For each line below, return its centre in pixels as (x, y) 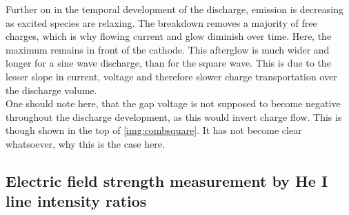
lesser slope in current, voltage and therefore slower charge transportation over (171, 76)
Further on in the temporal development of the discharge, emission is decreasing (174, 9)
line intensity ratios (76, 201)
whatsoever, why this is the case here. (85, 143)
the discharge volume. (51, 90)
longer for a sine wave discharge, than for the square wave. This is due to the (168, 63)
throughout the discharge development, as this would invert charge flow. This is (174, 116)
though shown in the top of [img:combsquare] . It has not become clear (154, 130)
